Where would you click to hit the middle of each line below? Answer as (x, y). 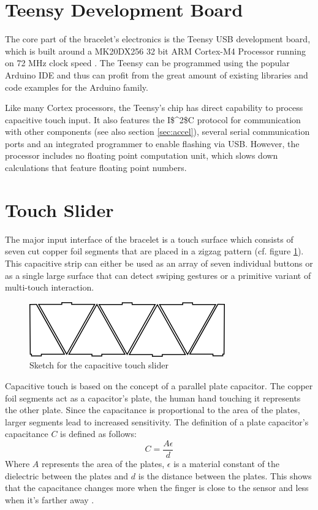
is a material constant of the (227, 463)
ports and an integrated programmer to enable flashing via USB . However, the (152, 143)
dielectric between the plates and (67, 475)
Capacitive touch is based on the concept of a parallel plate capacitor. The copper (159, 385)
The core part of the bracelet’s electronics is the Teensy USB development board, (158, 39)
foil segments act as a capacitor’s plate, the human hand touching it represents (153, 398)
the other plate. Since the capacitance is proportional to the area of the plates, (153, 410)
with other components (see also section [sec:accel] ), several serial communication (157, 131)
